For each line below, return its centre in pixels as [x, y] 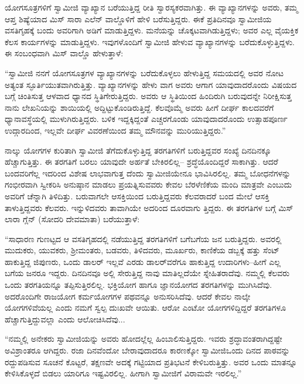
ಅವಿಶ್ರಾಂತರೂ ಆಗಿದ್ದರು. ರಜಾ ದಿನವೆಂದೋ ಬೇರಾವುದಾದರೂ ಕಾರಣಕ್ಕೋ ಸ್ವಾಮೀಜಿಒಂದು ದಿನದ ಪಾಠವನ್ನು [147, 350]
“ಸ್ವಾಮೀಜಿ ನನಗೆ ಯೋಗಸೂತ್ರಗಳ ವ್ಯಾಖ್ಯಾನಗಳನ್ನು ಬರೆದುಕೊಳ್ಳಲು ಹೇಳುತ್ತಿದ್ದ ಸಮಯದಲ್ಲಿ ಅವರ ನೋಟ [144, 72]
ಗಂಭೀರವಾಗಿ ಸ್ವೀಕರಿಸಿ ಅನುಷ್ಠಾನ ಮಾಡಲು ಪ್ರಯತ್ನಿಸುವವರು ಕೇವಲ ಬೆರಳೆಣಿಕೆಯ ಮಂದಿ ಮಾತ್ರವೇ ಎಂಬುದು [148, 184]
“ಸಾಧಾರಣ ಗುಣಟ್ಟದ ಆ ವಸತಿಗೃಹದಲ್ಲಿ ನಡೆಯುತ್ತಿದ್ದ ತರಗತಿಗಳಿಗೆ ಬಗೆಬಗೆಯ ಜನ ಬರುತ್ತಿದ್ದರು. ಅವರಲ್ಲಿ [143, 238]
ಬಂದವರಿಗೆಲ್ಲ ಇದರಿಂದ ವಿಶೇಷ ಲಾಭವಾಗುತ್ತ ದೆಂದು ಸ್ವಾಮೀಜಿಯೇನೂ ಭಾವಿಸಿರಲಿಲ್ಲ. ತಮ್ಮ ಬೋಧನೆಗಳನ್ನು [148, 173]
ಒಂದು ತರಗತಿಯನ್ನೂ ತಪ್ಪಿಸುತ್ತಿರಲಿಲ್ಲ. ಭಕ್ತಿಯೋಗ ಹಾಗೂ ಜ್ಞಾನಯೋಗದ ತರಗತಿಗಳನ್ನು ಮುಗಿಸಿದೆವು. [139, 285]
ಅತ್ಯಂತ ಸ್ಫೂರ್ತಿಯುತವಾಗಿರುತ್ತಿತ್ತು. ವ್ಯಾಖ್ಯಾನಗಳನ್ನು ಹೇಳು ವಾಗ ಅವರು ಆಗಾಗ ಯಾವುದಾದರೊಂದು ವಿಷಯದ [151, 84]
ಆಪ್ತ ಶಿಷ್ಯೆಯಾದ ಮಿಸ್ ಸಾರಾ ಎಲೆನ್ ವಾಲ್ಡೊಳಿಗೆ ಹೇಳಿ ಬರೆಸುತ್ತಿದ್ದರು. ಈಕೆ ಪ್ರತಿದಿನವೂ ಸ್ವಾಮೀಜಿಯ [138, 18]
